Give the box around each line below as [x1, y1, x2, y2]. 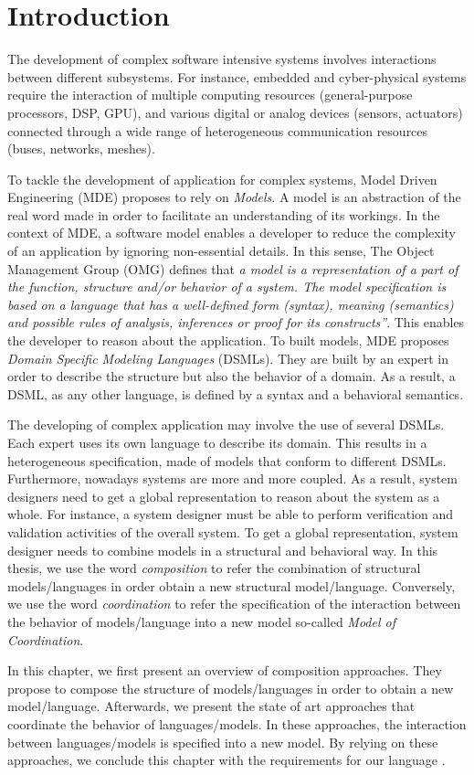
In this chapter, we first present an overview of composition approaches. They [7, 661, 442, 680]
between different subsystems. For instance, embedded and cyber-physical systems [7, 67, 467, 86]
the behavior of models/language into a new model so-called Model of [7, 611, 395, 631]
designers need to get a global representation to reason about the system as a [7, 486, 440, 505]
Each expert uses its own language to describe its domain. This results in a [7, 433, 427, 451]
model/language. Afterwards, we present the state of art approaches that [7, 696, 416, 716]
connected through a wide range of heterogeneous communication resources [7, 121, 428, 140]
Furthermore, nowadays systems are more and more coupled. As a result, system [7, 469, 458, 488]
